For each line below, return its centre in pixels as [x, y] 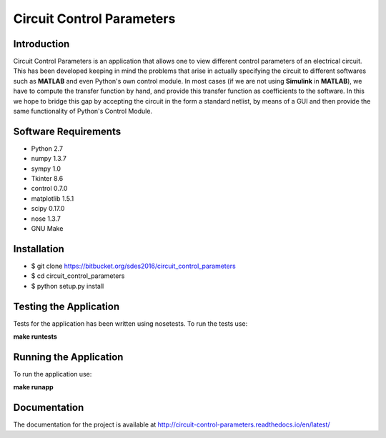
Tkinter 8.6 [47, 179]
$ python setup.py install [68, 286]
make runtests [35, 337]
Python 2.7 [47, 148]
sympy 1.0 [46, 169]
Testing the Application [66, 306]
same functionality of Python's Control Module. [83, 111]
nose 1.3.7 [46, 219]
